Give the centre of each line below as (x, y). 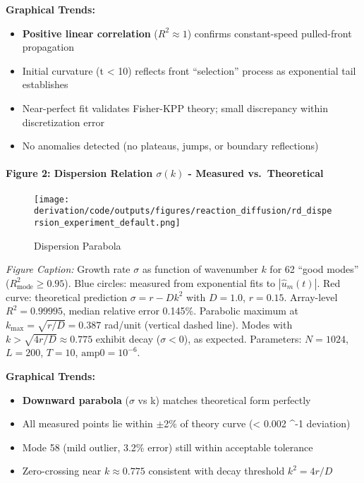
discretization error (63, 122)
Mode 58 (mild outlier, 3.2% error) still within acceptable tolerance (168, 447)
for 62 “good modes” (314, 269)
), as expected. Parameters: (243, 338)
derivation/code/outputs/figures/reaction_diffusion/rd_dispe (183, 211)
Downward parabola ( (75, 399)
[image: (52, 199)
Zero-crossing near (62, 471)
